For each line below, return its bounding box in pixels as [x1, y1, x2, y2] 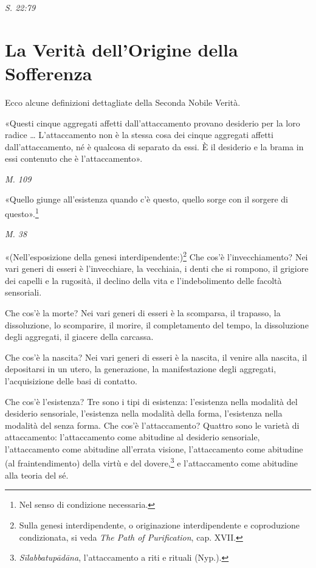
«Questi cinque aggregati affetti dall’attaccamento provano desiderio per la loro [5, 116, 300, 129]
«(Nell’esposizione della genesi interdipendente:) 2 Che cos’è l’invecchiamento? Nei [5, 248, 308, 263]
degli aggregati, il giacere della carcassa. [5, 330, 154, 343]
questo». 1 [5, 206, 39, 220]
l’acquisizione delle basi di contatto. [5, 374, 137, 387]
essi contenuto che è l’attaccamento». [5, 152, 143, 165]
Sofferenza [5, 60, 92, 85]
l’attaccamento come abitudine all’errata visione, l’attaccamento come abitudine [5, 442, 303, 455]
